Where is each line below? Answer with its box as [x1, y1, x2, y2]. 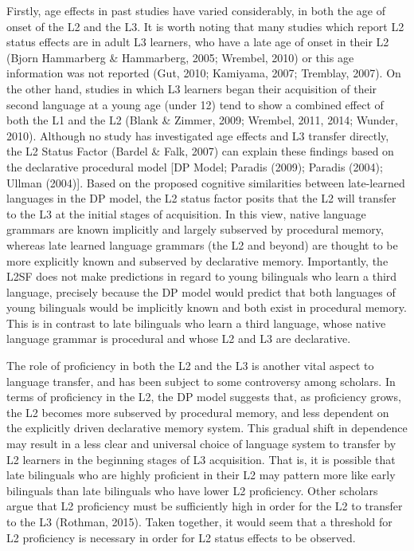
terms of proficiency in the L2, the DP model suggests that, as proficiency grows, [6, 388, 401, 405]
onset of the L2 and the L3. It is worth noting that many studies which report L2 [6, 18, 404, 34]
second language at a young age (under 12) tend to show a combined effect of [6, 96, 384, 112]
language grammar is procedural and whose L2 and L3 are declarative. [6, 330, 351, 347]
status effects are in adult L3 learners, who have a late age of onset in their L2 [6, 33, 389, 50]
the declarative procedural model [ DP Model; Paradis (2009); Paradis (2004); [6, 158, 383, 175]
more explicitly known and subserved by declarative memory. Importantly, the [6, 252, 389, 269]
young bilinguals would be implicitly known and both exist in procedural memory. [6, 299, 407, 316]
